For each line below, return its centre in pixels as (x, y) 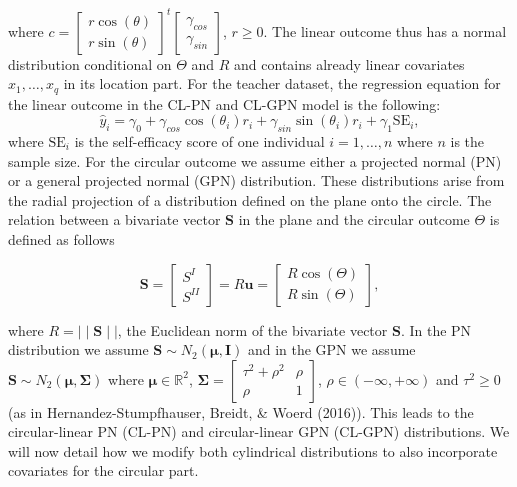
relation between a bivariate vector (114, 219)
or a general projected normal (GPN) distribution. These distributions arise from (256, 180)
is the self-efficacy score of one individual (199, 140)
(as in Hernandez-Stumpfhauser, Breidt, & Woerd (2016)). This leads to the (241, 411)
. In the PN (436, 329)
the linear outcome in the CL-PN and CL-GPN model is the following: (224, 103)
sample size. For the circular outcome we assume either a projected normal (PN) (255, 160)
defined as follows (61, 238)
